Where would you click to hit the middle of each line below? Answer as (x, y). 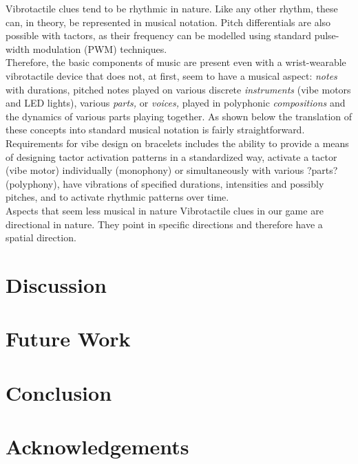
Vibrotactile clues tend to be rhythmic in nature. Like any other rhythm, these (172, 8)
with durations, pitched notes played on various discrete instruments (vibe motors (178, 89)
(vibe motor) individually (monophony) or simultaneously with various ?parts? (172, 170)
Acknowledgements (97, 446)
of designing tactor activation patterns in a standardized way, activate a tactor (171, 156)
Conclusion (59, 392)
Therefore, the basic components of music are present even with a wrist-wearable (176, 62)
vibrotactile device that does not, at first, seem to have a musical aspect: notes (171, 75)
